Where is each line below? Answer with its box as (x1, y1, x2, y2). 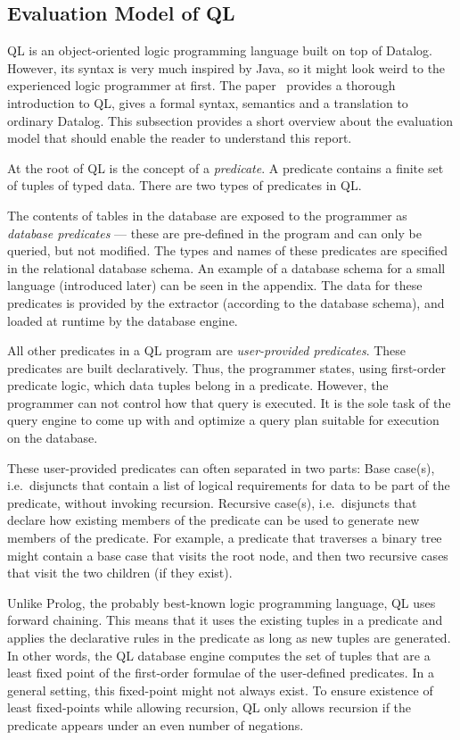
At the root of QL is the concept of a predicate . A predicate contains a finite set (7, 158, 444, 177)
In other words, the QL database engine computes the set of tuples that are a (7, 645, 431, 664)
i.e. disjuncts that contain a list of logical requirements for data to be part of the (7, 476, 450, 495)
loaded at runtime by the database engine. (7, 311, 238, 329)
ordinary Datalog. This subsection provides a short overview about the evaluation (7, 111, 454, 129)
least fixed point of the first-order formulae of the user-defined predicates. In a (7, 663, 434, 682)
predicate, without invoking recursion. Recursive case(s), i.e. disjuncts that (7, 493, 417, 511)
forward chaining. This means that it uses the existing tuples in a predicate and (7, 611, 443, 629)
